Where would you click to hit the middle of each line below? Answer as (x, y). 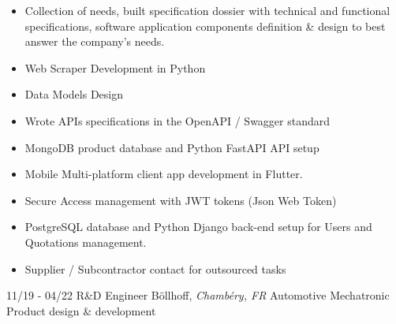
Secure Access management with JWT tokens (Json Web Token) (181, 200)
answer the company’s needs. (95, 41)
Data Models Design (74, 94)
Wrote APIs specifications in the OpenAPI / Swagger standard (177, 120)
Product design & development (81, 310)
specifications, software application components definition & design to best (205, 26)
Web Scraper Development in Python (115, 67)
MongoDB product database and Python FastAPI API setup (172, 147)
